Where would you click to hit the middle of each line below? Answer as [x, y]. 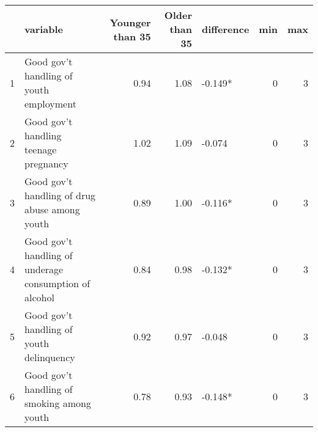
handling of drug [60, 195]
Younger [130, 22]
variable [44, 29]
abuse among [52, 209]
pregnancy [46, 163]
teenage [41, 149]
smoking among [58, 403]
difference [225, 29]
